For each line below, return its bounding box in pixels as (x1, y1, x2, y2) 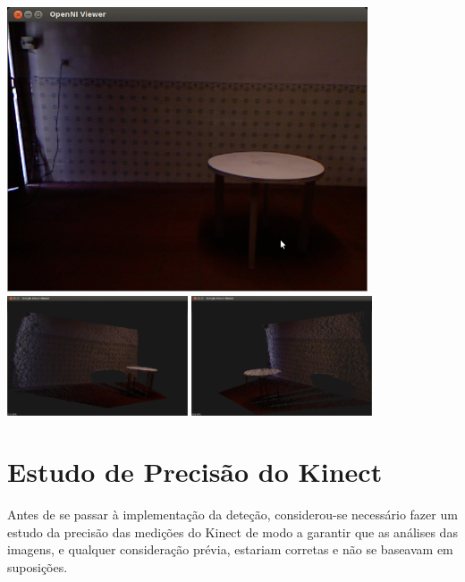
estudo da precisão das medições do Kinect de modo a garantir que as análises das (7, 522, 458, 541)
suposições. (7, 558, 68, 577)
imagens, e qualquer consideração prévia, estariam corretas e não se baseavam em (7, 540, 453, 559)
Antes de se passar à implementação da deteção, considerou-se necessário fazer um (7, 505, 458, 524)
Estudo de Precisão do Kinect (7, 453, 383, 490)
